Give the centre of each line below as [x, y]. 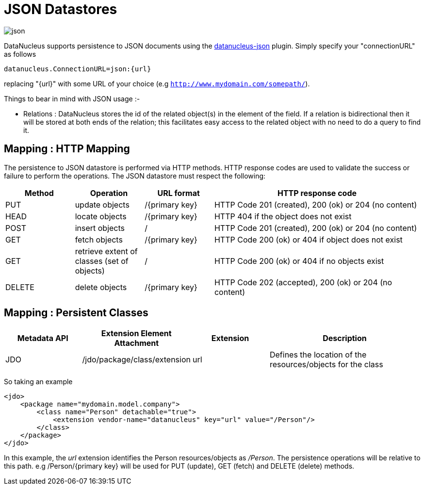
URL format [179, 193]
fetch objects [99, 239]
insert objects [100, 228]
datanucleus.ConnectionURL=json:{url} [78, 69]
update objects [102, 204]
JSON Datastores [61, 9]
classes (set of [102, 261]
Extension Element [136, 334]
